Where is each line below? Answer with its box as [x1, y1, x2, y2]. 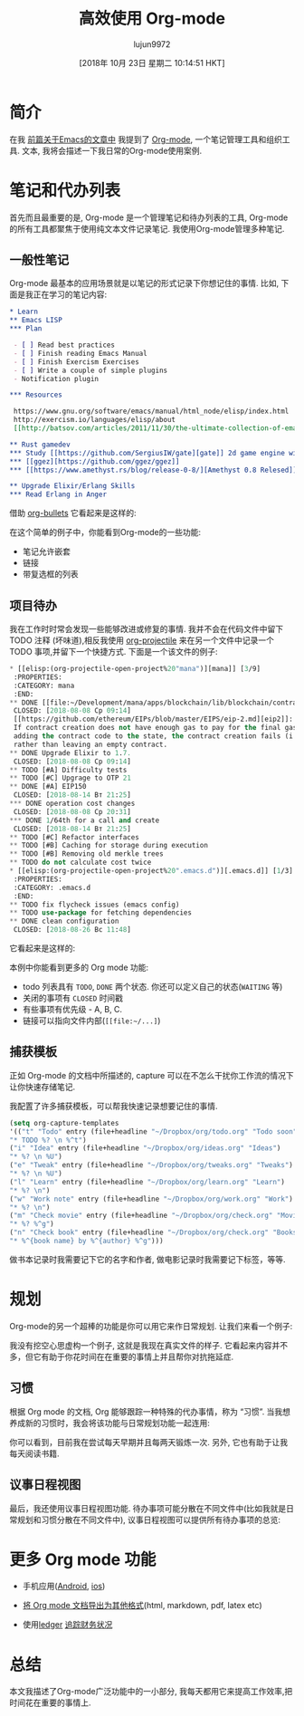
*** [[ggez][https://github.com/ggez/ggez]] [9, 456, 180, 466]
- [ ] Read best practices [13, 340, 116, 350]
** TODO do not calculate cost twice [9, 858, 152, 868]
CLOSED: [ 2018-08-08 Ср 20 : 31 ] [13, 807, 131, 816]
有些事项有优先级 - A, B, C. [22, 1004, 123, 1014]
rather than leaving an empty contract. [13, 740, 168, 749]
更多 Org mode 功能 [9, 1549, 157, 1569]
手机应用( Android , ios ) [22, 1581, 106, 1592]
